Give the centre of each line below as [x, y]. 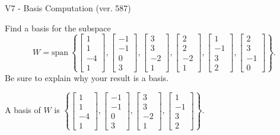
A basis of [23, 110]
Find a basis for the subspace [58, 28]
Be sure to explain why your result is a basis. [87, 77]
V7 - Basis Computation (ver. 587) [68, 8]
